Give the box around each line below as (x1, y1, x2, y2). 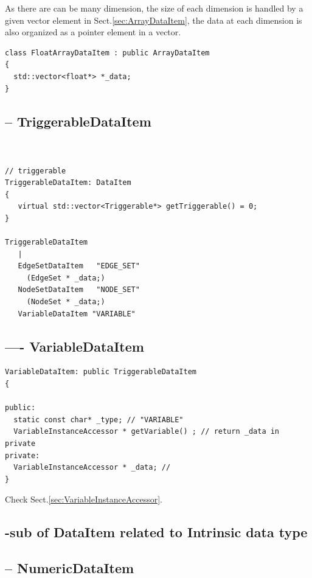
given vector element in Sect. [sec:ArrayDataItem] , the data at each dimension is (5, 13, 302, 26)
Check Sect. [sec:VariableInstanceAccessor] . (5, 493, 162, 506)
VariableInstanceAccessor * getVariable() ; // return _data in (13, 427, 280, 436)
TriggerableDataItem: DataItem (5, 178, 131, 187)
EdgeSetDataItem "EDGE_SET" (18, 262, 140, 271)
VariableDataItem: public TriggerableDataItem (5, 367, 196, 377)
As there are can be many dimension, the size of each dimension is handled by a (5, 2, 303, 14)
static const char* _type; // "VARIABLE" (13, 415, 184, 424)
